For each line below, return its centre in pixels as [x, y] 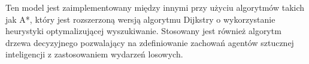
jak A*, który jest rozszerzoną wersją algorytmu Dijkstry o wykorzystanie [140, 19]
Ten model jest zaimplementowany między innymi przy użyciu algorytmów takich [155, 7]
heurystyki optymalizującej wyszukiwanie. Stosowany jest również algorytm [143, 31]
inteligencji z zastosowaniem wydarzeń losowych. [94, 54]
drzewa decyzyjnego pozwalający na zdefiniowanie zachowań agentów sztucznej [150, 42]
